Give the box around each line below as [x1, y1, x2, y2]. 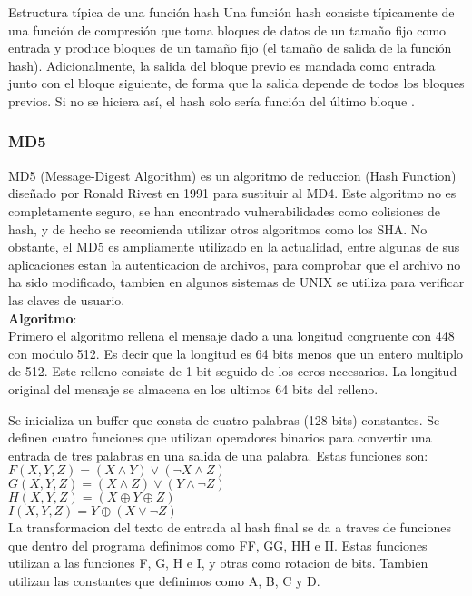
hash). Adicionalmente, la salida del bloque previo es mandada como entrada [8, 55, 436, 74]
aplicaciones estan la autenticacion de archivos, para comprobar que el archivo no [8, 254, 461, 273]
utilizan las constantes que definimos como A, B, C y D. [8, 571, 320, 591]
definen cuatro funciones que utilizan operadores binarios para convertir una [8, 428, 432, 447]
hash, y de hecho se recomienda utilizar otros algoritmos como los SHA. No [8, 219, 428, 238]
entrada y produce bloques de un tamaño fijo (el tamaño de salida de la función [8, 38, 452, 57]
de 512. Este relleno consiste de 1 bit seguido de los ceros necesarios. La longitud [8, 362, 457, 381]
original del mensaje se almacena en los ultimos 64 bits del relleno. [8, 379, 379, 398]
